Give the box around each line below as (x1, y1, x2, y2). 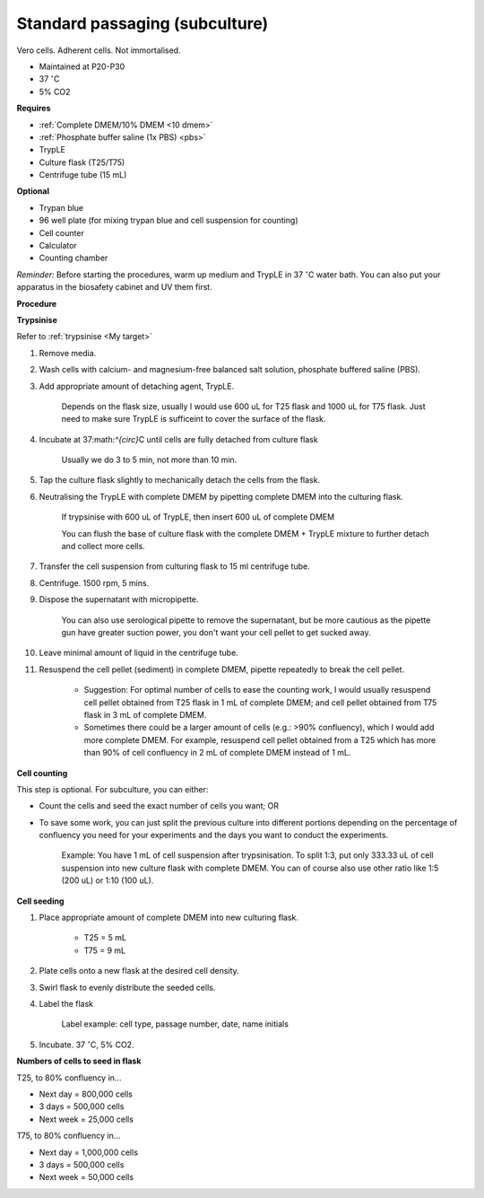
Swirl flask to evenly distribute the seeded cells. (39, 982, 216, 993)
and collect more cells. (61, 541, 145, 552)
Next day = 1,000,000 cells (39, 1147, 139, 1158)
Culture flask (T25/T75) (39, 157, 125, 168)
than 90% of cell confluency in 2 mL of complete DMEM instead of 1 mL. (83, 748, 351, 758)
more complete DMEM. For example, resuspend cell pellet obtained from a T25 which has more (83, 734, 436, 745)
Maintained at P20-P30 (39, 61, 125, 72)
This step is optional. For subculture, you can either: (16, 783, 209, 794)
